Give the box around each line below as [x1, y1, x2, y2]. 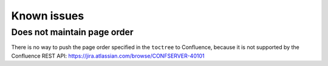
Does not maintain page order [11, 27, 134, 38]
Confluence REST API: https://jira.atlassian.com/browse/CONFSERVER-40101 [11, 52, 205, 59]
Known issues [11, 9, 84, 22]
